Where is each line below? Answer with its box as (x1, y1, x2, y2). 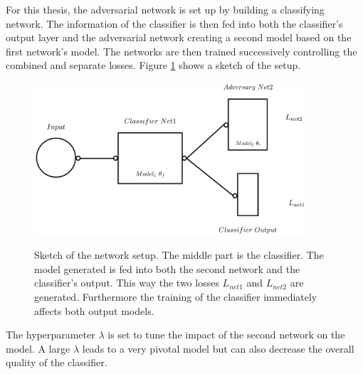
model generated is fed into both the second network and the (34, 261, 300, 276)
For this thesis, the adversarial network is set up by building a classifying (6, 2, 325, 16)
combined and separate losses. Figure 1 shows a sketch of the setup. (6, 58, 301, 73)
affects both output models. (34, 303, 154, 318)
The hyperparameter (6, 327, 95, 342)
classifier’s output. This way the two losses (34, 275, 219, 290)
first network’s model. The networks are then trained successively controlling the (6, 43, 357, 58)
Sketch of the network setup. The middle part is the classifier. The (34, 247, 324, 262)
